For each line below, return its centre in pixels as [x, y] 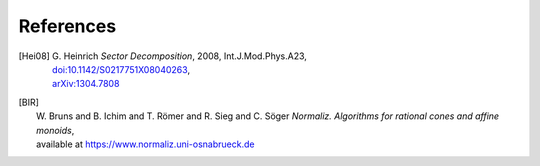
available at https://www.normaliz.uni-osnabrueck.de [145, 144]
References [67, 26]
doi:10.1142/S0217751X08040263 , [120, 69]
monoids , [55, 130]
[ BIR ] [29, 102]
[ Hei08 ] [34, 56]
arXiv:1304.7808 [85, 84]
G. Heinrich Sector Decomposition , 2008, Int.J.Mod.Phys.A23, [179, 56]
